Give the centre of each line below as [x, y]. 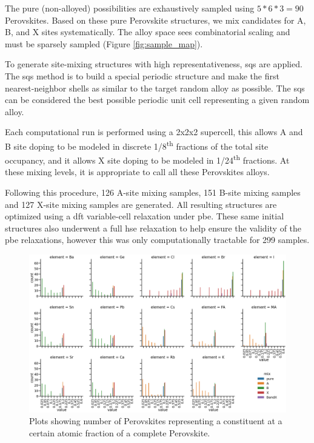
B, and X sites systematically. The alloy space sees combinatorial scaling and [148, 32]
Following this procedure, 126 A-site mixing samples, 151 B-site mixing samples [153, 192]
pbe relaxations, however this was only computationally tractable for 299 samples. [157, 240]
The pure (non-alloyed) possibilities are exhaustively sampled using [130, 8]
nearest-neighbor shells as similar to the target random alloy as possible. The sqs [155, 88]
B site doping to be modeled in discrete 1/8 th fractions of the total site [137, 145]
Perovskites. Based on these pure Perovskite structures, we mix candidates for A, [155, 20]
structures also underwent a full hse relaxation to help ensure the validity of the [153, 228]
